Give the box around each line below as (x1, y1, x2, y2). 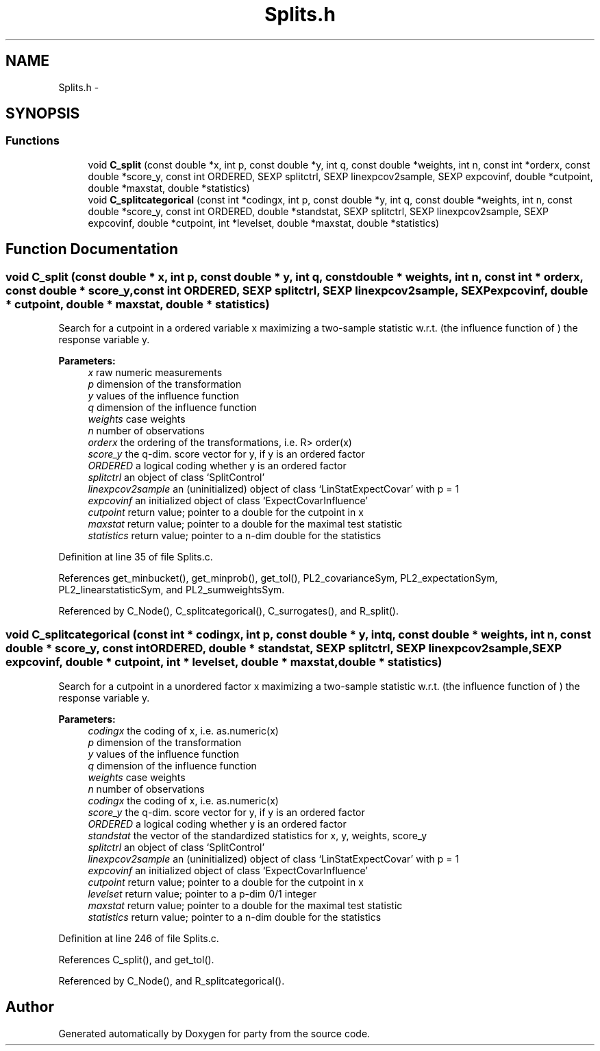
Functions (5, 134, 60, 148)
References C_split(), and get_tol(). (58, 953, 214, 965)
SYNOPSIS (5, 105, 80, 123)
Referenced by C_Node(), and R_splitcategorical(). (58, 974, 285, 987)
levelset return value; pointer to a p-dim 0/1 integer (88, 887, 316, 900)
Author (5, 998, 54, 1016)
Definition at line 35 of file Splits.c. (58, 551, 213, 563)
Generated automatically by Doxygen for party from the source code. (58, 1027, 371, 1039)
